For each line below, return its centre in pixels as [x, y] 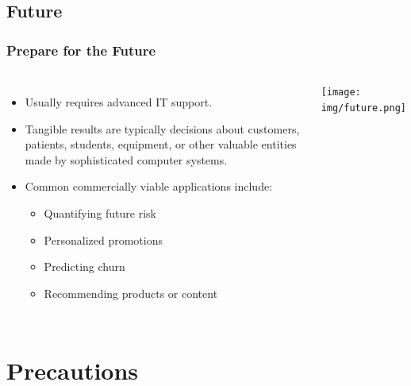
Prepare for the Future [81, 50]
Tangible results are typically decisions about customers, [162, 128]
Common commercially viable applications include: [149, 186]
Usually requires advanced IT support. [119, 102]
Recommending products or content [131, 293]
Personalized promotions [103, 239]
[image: [341, 92]
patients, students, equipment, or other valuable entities [161, 144]
